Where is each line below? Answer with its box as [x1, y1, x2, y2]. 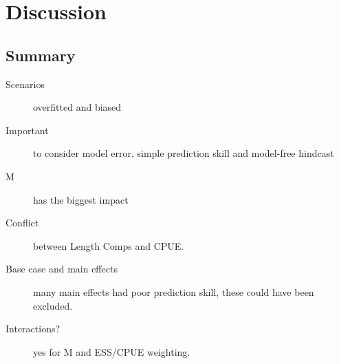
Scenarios [6, 76, 45, 91]
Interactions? [6, 321, 61, 336]
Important [6, 122, 49, 137]
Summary [6, 44, 76, 65]
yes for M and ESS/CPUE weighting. [33, 344, 190, 358]
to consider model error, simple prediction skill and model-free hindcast [33, 146, 334, 160]
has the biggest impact [33, 192, 129, 206]
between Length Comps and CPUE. [33, 238, 184, 253]
